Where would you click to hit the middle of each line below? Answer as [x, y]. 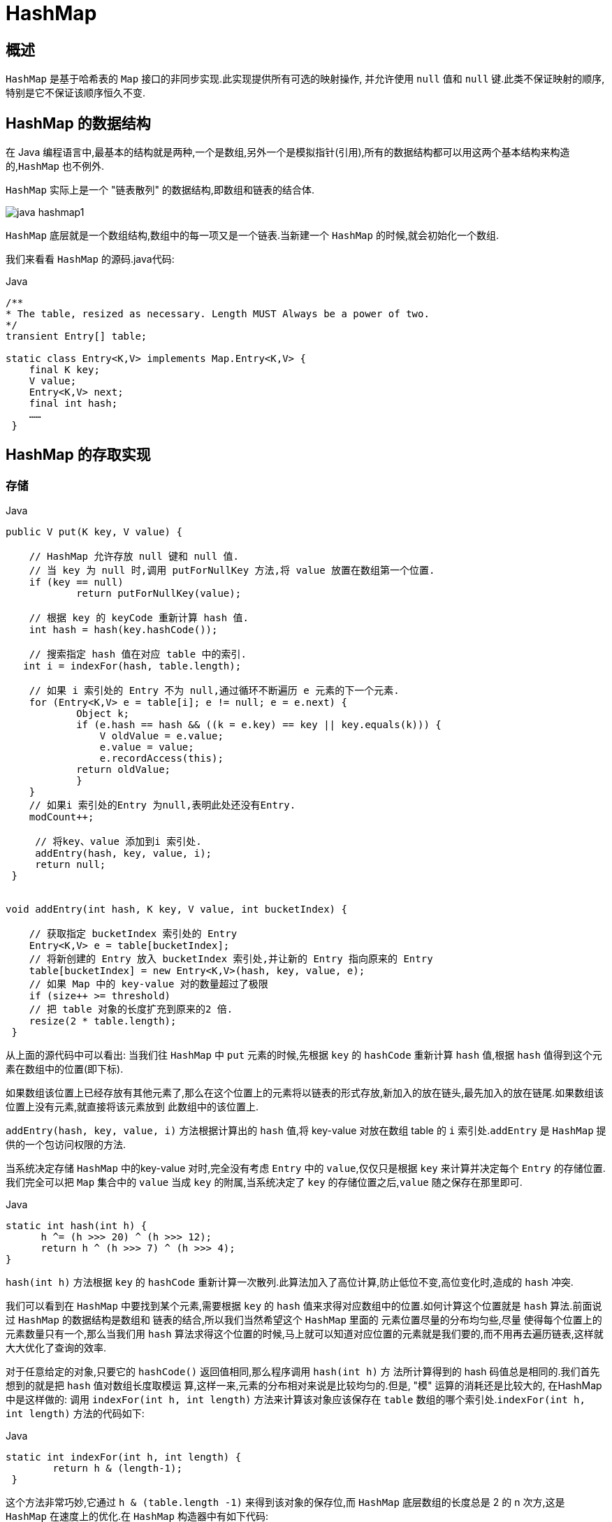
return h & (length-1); [117, 1469]
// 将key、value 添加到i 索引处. [118, 842]
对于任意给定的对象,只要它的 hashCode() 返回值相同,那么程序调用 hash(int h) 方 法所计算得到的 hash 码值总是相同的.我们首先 [303, 1372]
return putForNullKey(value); [159, 594]
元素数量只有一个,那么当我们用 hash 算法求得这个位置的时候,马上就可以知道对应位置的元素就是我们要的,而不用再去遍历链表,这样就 [305, 1334]
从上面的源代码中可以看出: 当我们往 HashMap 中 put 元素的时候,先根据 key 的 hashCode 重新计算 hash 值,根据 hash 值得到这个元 [304, 1055]
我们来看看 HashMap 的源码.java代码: [90, 259]
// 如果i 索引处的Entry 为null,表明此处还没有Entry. [162, 805]
